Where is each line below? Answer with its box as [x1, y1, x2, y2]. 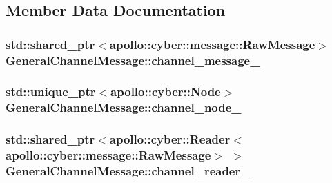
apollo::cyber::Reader [109, 131, 231, 148]
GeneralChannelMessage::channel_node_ [6, 99, 242, 116]
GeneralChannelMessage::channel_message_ [6, 51, 260, 68]
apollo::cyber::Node [110, 83, 221, 100]
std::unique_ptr [6, 83, 96, 100]
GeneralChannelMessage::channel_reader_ [6, 162, 251, 180]
